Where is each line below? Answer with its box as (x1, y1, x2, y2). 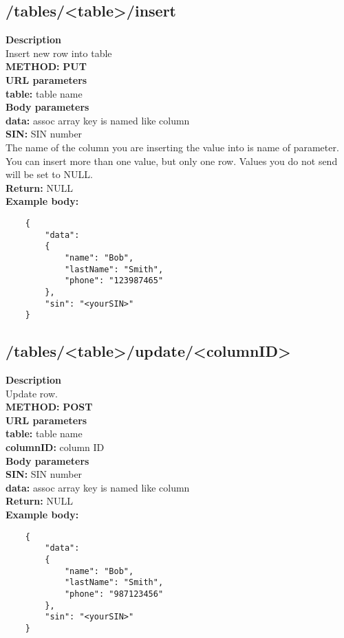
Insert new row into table (6, 45, 112, 60)
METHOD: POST (6, 399, 93, 414)
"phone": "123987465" (64, 276, 164, 286)
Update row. (6, 386, 58, 400)
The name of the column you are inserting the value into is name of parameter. (6, 140, 339, 154)
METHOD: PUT (6, 59, 87, 74)
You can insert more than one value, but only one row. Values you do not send (6, 153, 338, 168)
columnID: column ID (6, 440, 105, 454)
